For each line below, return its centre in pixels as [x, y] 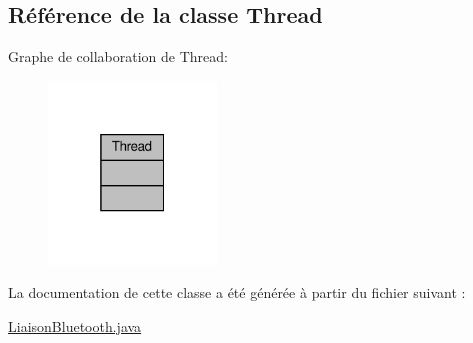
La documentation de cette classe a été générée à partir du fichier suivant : [237, 292]
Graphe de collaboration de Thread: [118, 56]
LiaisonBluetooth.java [75, 326]
